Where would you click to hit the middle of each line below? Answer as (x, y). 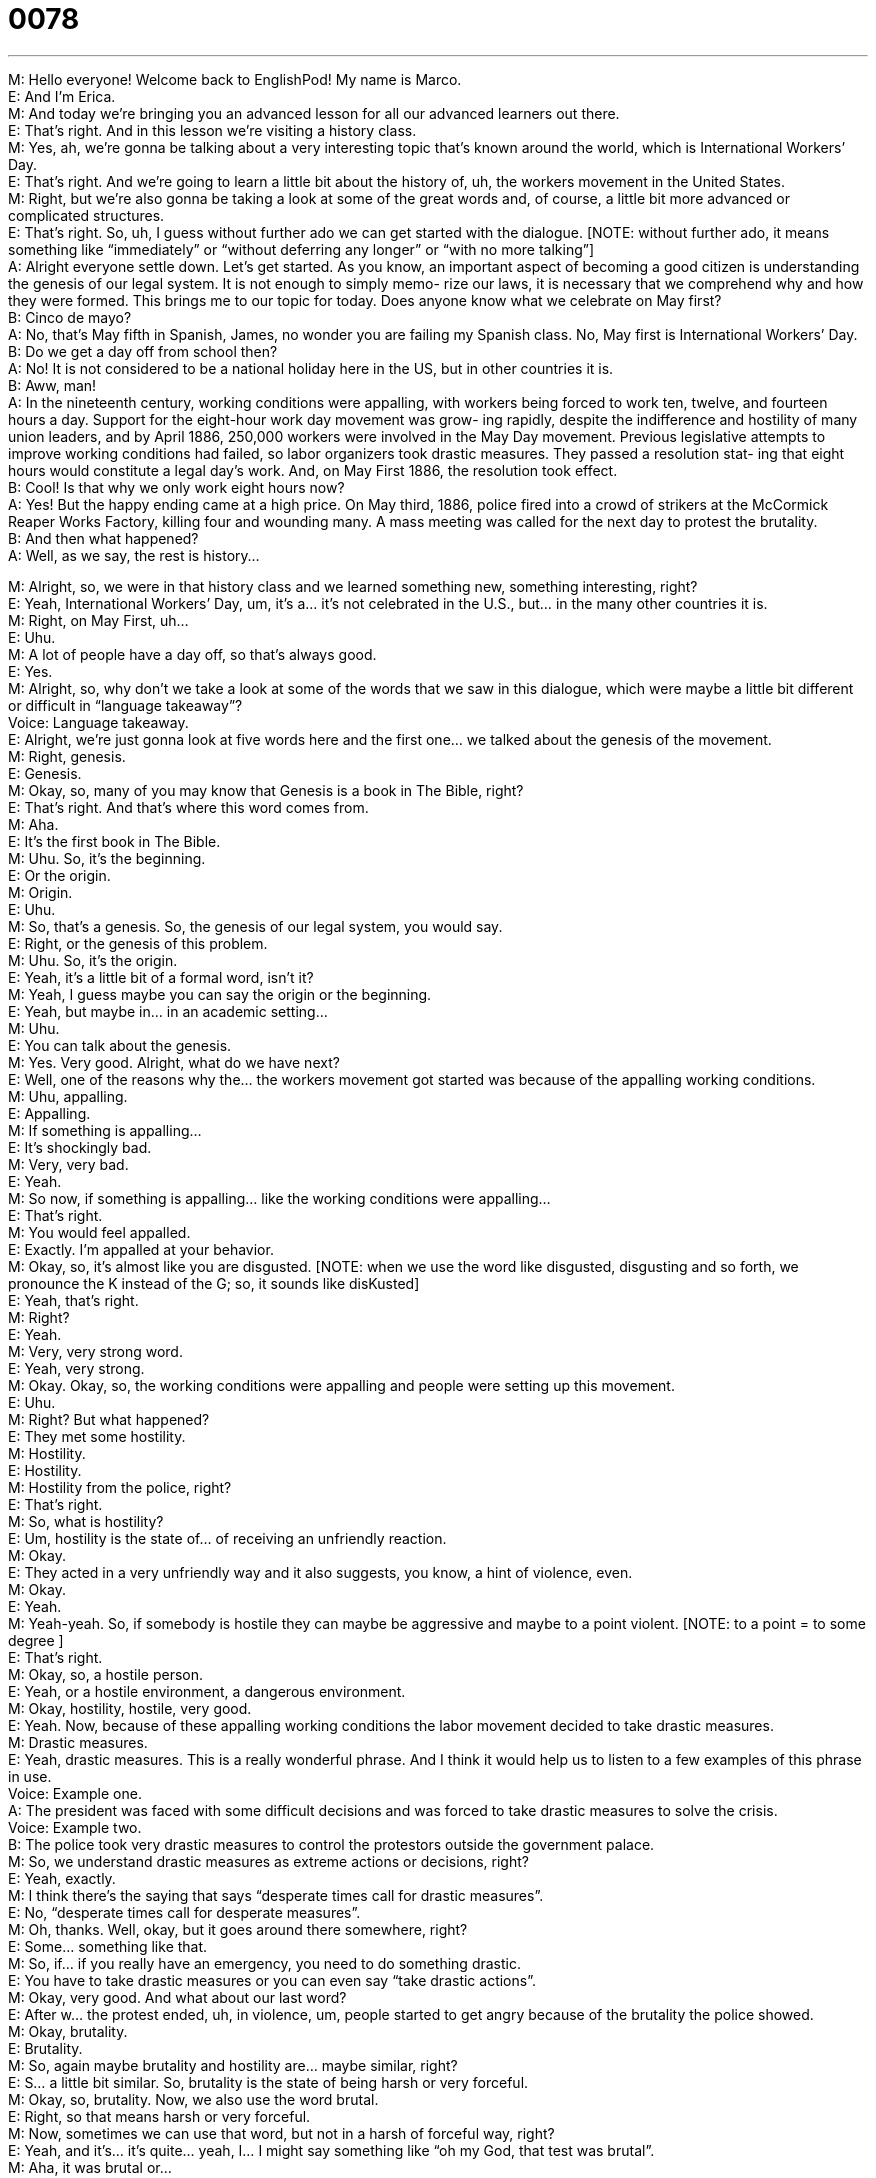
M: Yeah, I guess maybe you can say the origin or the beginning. (220, 994)
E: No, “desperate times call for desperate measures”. (184, 1912)
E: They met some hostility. (97, 1436)
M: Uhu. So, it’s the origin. (93, 960)
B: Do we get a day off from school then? (143, 351)
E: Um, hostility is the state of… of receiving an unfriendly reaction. (227, 1538)
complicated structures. (86, 215)
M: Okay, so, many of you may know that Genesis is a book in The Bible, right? (266, 790)
